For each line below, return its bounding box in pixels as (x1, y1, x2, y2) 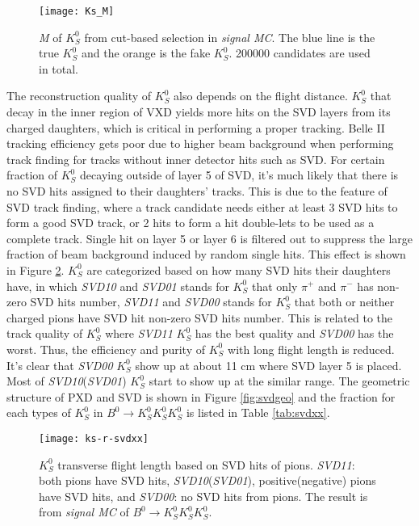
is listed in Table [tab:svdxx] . (186, 404, 330, 421)
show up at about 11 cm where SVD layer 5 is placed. (135, 356, 402, 373)
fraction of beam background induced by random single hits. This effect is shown (6, 246, 406, 263)
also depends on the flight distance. (174, 87, 348, 104)
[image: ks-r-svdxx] (39, 432, 149, 444)
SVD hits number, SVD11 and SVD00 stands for (30, 293, 272, 310)
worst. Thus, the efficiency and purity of (6, 340, 206, 357)
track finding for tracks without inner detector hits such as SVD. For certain (6, 150, 385, 167)
